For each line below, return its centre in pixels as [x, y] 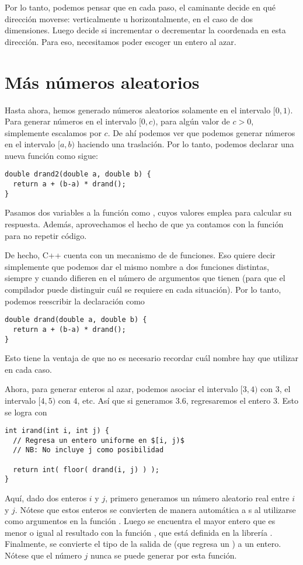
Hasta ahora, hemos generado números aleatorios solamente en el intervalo [138, 110]
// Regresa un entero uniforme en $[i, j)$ [99, 440]
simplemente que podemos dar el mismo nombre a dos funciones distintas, [137, 266]
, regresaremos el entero [228, 400]
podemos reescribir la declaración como [75, 301]
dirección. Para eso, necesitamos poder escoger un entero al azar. [121, 41]
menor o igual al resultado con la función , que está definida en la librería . [139, 532]
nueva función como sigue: [51, 155]
